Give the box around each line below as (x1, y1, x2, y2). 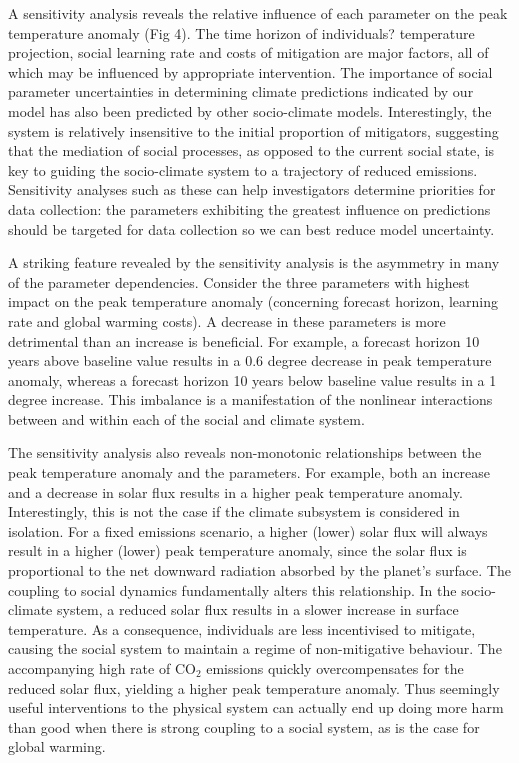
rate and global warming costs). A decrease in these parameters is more (8, 310, 446, 331)
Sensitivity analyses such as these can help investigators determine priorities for (8, 179, 496, 200)
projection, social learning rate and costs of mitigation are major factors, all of (8, 42, 489, 63)
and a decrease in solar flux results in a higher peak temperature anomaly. (8, 481, 463, 502)
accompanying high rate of (8, 658, 171, 678)
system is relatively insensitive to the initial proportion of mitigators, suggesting (8, 120, 499, 141)
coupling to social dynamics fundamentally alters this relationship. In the (8, 579, 457, 600)
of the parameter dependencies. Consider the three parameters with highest (8, 271, 470, 292)
